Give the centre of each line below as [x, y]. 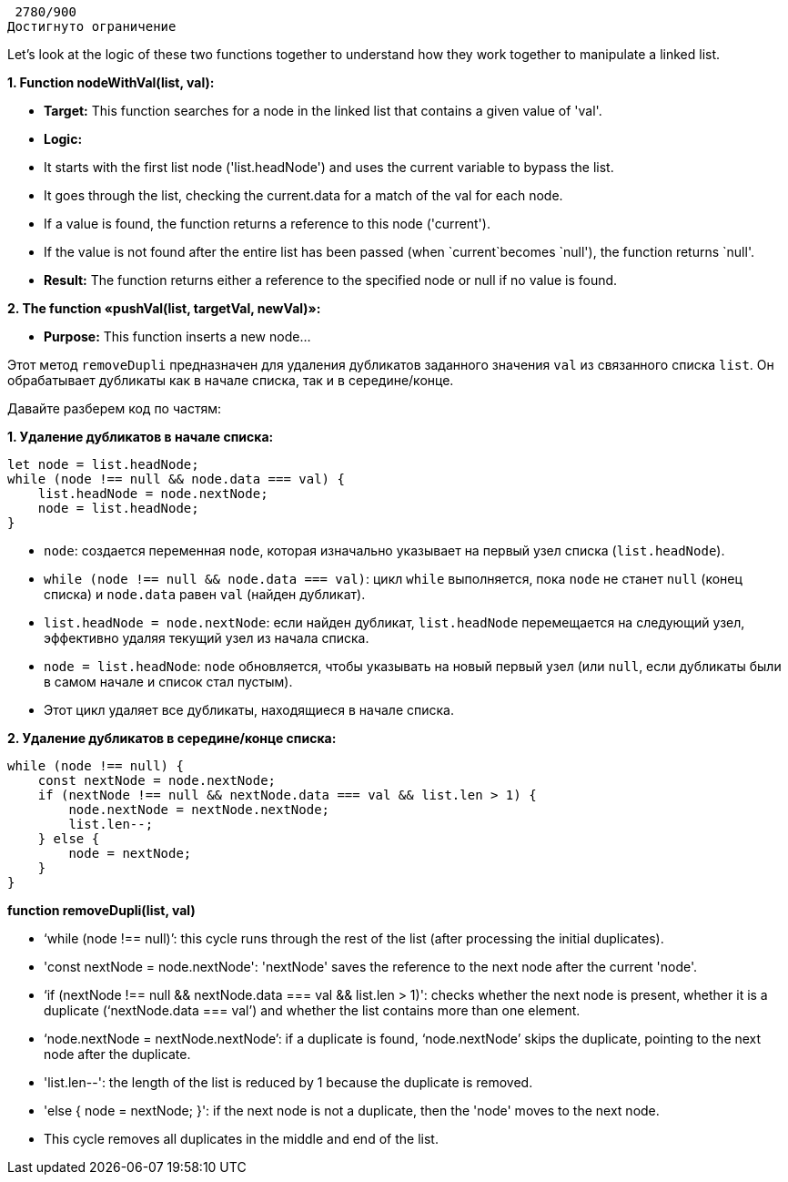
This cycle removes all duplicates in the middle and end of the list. [241, 1139]
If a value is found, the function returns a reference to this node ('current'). [267, 224]
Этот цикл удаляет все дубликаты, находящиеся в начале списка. [249, 710]
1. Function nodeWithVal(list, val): [111, 82]
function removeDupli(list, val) [101, 910]
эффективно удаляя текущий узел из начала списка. [207, 638]
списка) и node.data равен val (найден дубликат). [205, 594]
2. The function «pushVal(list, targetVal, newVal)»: [164, 308]
